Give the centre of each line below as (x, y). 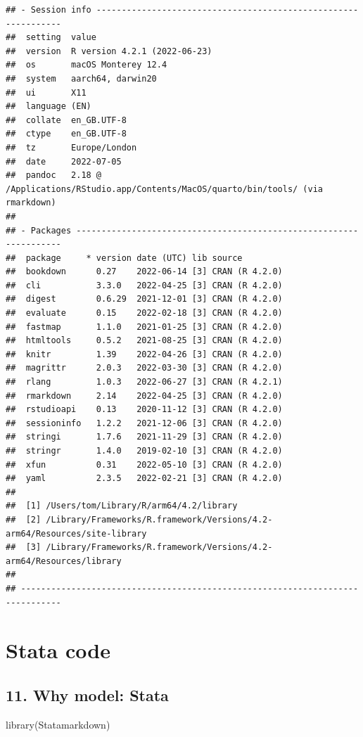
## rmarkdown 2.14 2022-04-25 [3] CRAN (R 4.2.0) (144, 396)
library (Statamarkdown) (58, 724)
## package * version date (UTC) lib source (124, 258)
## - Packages (39, 230)
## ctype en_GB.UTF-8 (66, 134)
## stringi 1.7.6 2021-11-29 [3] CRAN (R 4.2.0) (144, 437)
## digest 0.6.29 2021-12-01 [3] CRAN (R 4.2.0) (144, 299)
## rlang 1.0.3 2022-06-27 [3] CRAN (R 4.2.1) (144, 382)
